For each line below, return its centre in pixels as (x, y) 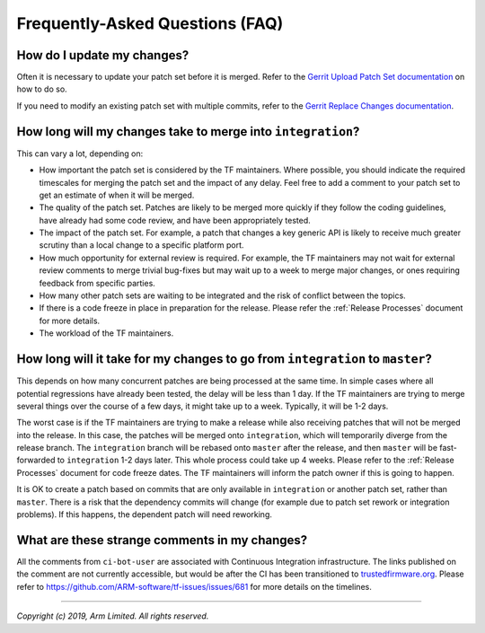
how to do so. (42, 89)
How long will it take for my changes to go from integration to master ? (225, 359)
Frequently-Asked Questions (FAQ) (150, 23)
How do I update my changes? (103, 55)
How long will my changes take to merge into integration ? (188, 132)
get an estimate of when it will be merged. (117, 195)
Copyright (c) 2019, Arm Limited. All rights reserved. (113, 616)
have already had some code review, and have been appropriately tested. (175, 220)
